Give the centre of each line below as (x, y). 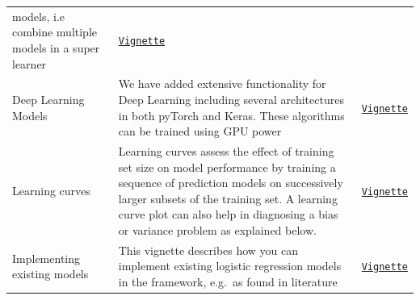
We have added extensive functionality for (222, 83)
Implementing (46, 258)
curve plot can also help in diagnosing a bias (228, 214)
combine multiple (55, 32)
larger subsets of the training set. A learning (228, 198)
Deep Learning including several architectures (231, 99)
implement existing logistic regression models (230, 266)
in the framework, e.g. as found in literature (228, 281)
